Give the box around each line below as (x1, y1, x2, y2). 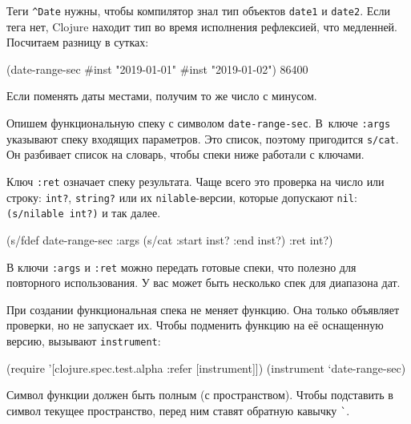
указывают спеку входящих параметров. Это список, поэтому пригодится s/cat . (6, 130, 399, 147)
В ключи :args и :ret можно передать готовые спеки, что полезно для (6, 258, 357, 275)
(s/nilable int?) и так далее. (6, 204, 161, 221)
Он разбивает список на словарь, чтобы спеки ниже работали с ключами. (6, 146, 365, 163)
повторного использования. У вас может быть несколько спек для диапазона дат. (6, 274, 401, 291)
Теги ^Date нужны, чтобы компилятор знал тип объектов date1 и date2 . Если (6, 2, 390, 18)
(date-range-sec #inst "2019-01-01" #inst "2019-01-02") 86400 (6, 60, 308, 77)
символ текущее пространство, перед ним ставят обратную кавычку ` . (6, 402, 350, 418)
